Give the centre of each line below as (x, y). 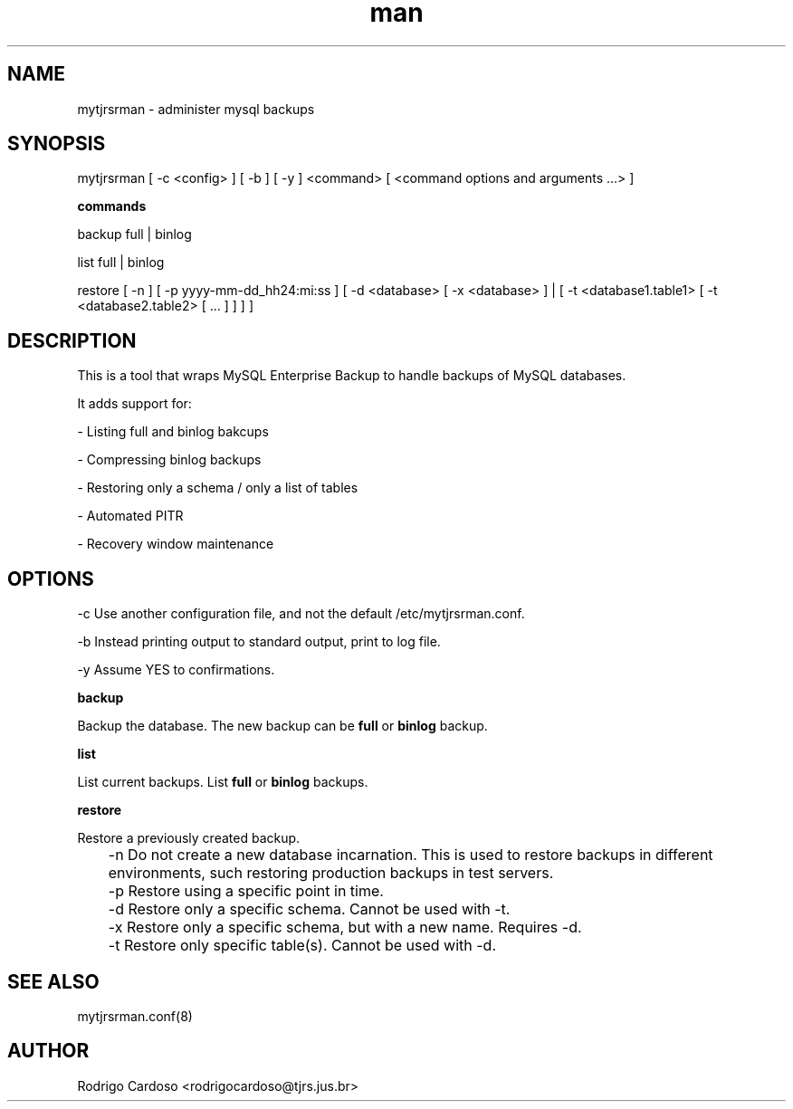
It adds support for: (134, 404)
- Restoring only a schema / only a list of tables (218, 488)
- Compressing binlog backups (169, 460)
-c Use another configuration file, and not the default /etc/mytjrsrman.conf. (301, 614)
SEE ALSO (53, 981)
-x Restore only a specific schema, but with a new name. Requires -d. (345, 927)
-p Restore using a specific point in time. (246, 891)
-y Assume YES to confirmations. (176, 670)
